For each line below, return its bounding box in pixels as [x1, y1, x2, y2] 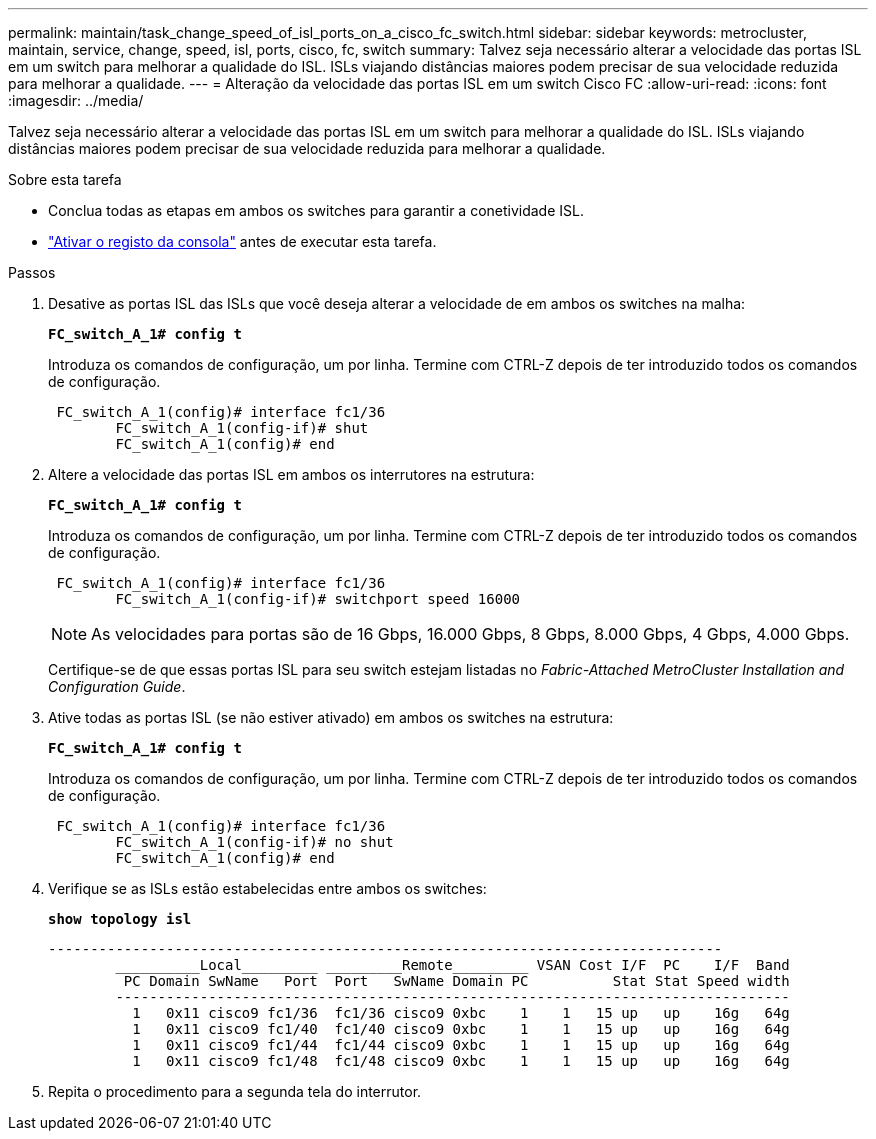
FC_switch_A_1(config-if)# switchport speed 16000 [115, 591, 521, 607]
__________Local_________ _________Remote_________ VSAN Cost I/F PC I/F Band [115, 957, 790, 973]
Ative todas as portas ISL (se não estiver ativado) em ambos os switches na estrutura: [48, 709, 614, 726]
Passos [8, 264, 56, 281]
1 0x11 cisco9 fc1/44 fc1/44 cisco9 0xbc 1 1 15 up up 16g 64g [132, 1037, 790, 1053]
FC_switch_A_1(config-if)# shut [115, 420, 369, 436]
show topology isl [48, 911, 192, 927]
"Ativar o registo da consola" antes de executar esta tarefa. [48, 233, 437, 250]
